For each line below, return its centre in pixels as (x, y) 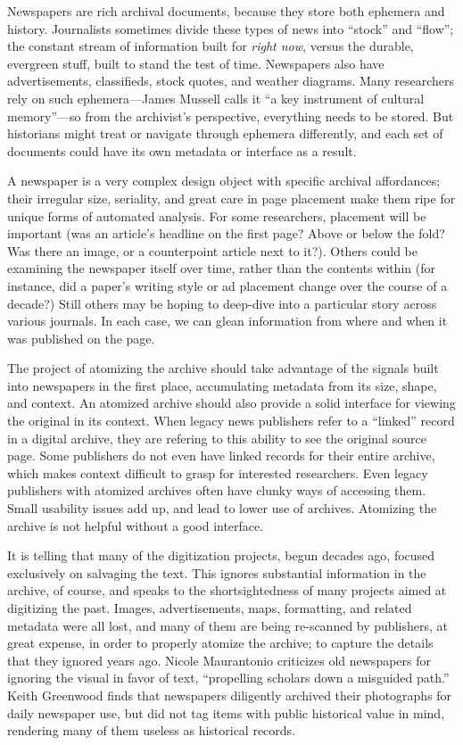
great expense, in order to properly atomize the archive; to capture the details (220, 643)
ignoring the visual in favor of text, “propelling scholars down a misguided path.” (228, 678)
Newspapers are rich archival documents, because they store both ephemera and (226, 11)
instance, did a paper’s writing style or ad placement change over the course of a (227, 285)
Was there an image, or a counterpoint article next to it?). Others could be (213, 250)
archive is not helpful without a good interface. (136, 525)
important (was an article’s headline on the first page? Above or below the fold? (226, 233)
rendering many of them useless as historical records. (152, 730)
